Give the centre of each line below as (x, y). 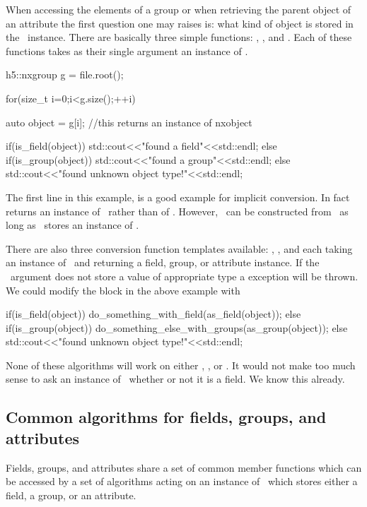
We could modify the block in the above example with (123, 290)
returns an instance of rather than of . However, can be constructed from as (177, 211)
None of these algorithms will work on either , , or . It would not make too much (181, 365)
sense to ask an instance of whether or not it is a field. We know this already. (175, 379)
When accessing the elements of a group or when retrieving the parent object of (179, 9)
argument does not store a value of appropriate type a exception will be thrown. (184, 276)
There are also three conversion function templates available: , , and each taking (179, 248)
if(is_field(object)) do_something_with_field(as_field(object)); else (153, 314)
